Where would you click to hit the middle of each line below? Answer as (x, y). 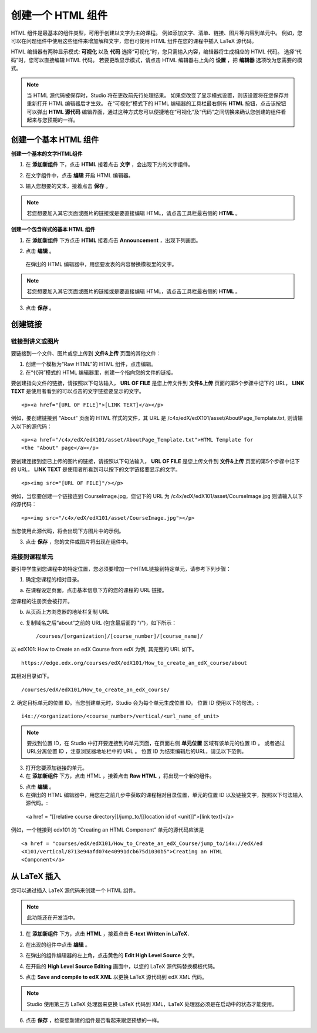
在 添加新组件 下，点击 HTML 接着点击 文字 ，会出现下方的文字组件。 (109, 164)
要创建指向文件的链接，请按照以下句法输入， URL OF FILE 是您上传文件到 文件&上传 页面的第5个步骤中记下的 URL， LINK (158, 383)
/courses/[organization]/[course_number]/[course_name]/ (120, 636)
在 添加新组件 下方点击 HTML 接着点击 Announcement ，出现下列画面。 (113, 240)
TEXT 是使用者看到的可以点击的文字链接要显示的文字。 (77, 391)
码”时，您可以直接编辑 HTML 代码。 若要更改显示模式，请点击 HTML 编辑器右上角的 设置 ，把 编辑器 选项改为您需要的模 (156, 60)
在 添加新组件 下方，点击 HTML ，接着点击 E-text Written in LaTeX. (107, 934)
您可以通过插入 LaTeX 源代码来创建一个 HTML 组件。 (75, 890)
